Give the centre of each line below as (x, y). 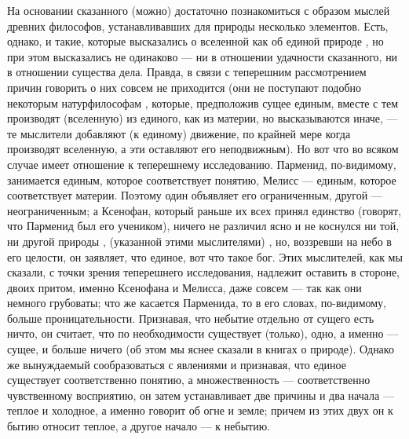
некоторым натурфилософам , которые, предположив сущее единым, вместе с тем (203, 102)
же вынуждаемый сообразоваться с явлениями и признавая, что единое (177, 364)
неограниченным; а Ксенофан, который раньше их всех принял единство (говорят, (204, 210)
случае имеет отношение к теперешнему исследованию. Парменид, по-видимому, (202, 164)
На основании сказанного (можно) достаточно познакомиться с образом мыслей (199, 10)
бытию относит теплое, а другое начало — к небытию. (139, 426)
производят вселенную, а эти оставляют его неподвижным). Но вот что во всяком (203, 149)
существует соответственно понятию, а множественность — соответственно (189, 380)
